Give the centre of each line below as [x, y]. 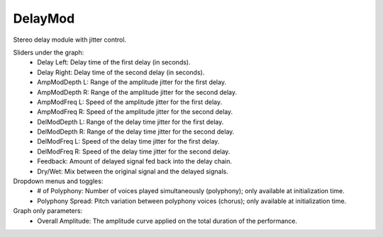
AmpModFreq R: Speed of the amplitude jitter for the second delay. [135, 112]
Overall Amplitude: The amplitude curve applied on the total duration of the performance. [167, 221]
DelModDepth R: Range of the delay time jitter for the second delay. [136, 132]
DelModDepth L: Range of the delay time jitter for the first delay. [131, 122]
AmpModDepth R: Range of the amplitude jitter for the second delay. [137, 92]
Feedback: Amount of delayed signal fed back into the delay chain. [135, 161]
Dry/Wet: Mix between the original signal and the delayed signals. [133, 171]
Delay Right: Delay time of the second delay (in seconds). [121, 72]
